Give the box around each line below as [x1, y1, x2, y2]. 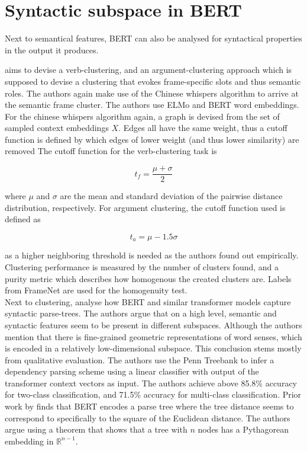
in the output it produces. [5, 43, 99, 56]
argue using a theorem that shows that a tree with [5, 423, 188, 436]
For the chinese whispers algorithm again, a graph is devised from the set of [5, 110, 280, 122]
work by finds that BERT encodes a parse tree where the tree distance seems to [5, 400, 294, 412]
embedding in [5, 434, 54, 447]
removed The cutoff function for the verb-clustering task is [5, 145, 217, 157]
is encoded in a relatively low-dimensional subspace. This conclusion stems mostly [5, 342, 302, 354]
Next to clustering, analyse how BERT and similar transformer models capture [5, 295, 291, 308]
